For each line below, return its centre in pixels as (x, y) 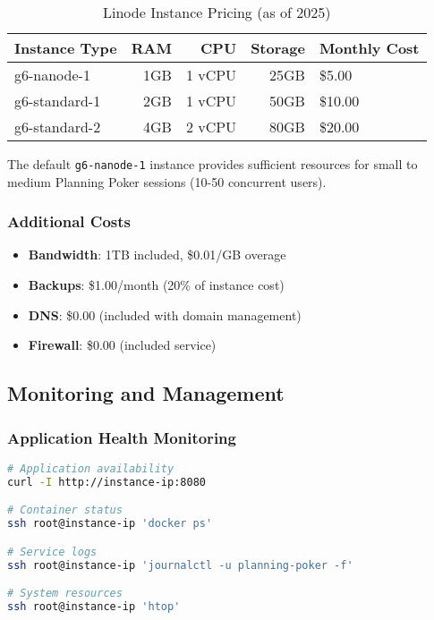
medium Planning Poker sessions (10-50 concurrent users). (167, 181)
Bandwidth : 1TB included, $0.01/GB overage (157, 255)
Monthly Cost (369, 48)
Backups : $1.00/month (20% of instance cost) (156, 285)
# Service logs (52, 552)
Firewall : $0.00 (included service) (122, 345)
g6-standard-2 (58, 127)
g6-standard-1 (58, 101)
